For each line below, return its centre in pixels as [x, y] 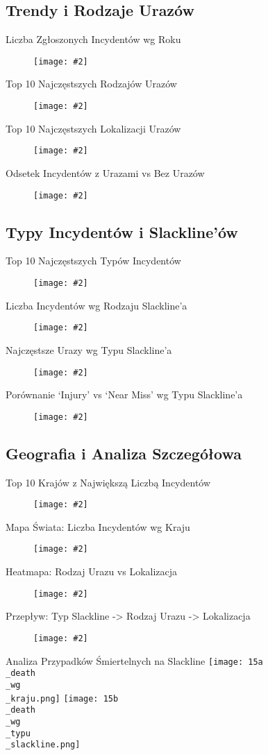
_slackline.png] [43, 745]
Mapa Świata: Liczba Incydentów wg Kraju [98, 526]
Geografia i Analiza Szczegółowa [124, 453]
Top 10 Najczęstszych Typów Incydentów [93, 261]
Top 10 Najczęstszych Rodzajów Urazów [91, 84]
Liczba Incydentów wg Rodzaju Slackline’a [97, 305]
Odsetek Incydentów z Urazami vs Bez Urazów [105, 172]
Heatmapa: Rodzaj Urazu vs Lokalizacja [92, 571]
